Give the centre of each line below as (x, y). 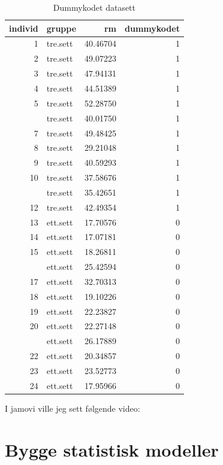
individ (24, 28)
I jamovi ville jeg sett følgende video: (73, 408)
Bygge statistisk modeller (112, 449)
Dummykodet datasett (94, 7)
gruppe (61, 28)
